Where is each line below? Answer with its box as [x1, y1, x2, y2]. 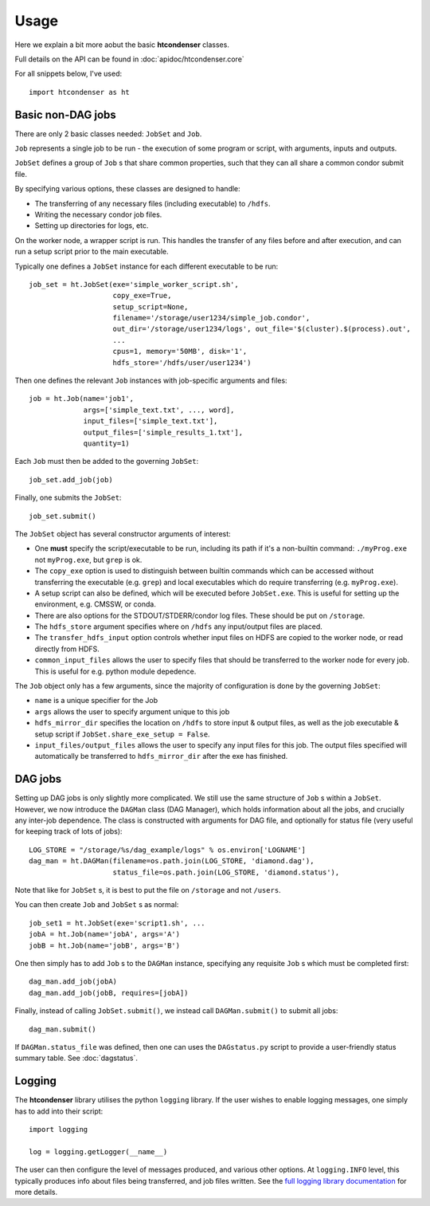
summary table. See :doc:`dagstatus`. [14, 1053, 139, 1063]
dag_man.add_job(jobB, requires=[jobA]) [29, 988, 189, 997]
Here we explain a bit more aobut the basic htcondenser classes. [14, 40, 230, 49]
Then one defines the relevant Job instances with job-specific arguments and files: [14, 375, 287, 386]
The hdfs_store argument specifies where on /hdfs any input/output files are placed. [34, 622, 322, 631]
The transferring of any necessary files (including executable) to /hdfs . [34, 198, 271, 208]
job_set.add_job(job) [29, 475, 113, 484]
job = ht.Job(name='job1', [29, 395, 135, 403]
